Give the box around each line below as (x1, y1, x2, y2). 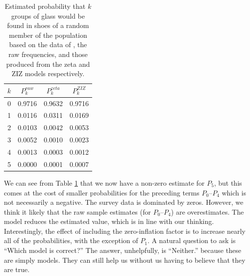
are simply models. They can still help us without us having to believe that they (4, 254, 246, 265)
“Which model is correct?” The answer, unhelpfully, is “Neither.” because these (4, 245, 241, 255)
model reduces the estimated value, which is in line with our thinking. (4, 216, 214, 226)
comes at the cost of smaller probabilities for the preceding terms (4, 187, 200, 197)
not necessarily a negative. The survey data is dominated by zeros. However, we (4, 197, 244, 207)
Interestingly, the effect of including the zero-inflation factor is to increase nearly (4, 225, 246, 236)
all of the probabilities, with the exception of (4, 235, 138, 246)
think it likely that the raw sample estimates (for (4, 206, 151, 217)
